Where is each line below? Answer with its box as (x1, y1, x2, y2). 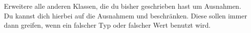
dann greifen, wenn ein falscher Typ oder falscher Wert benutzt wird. (4, 20, 211, 30)
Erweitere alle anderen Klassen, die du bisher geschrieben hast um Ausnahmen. (4, 1, 241, 11)
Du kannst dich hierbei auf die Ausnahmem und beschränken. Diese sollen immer (4, 10, 247, 20)
